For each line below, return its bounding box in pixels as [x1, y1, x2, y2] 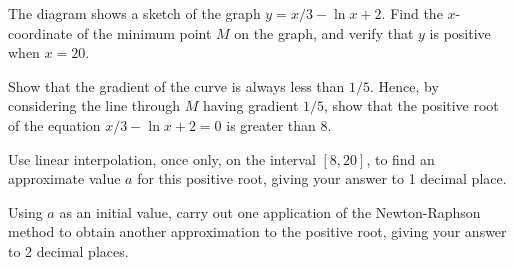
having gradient [203, 95, 299, 116]
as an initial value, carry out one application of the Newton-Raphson [59, 201, 481, 222]
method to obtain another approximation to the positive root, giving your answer [8, 221, 507, 242]
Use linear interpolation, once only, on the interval [8, 148, 316, 169]
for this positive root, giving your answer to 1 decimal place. [137, 168, 507, 189]
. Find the [381, 3, 443, 23]
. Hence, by [370, 75, 439, 96]
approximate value [8, 168, 121, 189]
